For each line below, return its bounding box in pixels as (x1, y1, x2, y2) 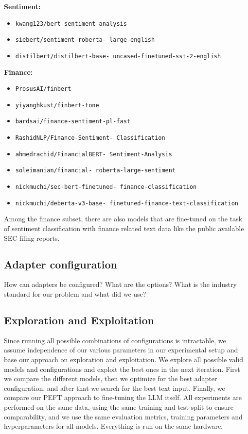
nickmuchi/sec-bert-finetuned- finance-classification (15, 184, 197, 191)
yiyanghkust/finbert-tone (15, 101, 99, 109)
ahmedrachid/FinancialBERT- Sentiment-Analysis (15, 150, 172, 158)
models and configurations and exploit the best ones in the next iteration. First (4, 364, 240, 374)
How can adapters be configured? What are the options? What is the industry (4, 279, 237, 289)
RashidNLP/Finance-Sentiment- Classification (15, 134, 165, 142)
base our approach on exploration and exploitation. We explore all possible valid (4, 354, 243, 364)
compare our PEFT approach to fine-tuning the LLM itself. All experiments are (4, 392, 242, 402)
